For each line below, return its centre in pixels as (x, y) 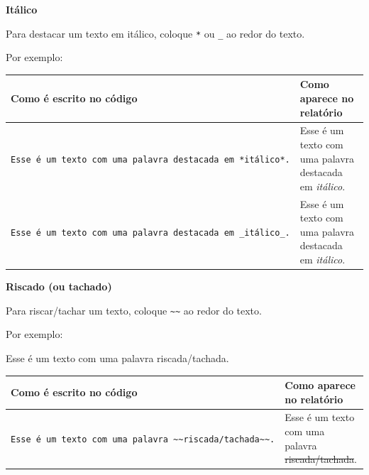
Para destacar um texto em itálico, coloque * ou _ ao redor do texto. (155, 33)
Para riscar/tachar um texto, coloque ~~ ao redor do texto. (134, 310)
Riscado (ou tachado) (59, 286)
